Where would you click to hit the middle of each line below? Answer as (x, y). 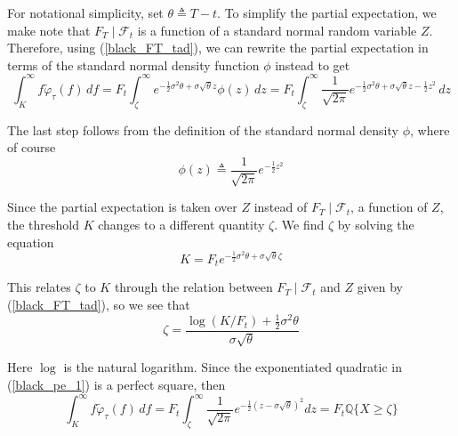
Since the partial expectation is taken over (122, 207)
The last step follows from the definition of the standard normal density (203, 129)
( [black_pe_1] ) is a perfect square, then (117, 385)
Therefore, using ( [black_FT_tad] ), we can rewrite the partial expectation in (218, 48)
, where (430, 129)
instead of (281, 207)
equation (31, 242)
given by (380, 287)
